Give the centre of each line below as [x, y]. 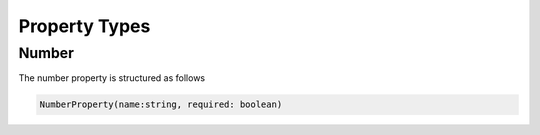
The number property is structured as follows [111, 78]
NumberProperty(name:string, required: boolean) [161, 104]
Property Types [84, 26]
